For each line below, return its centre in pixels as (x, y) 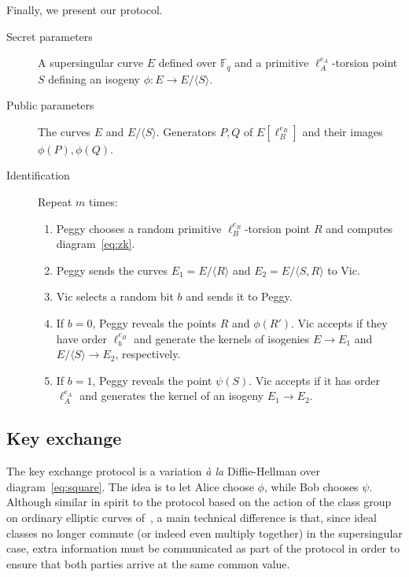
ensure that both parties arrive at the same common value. (148, 563)
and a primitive (272, 63)
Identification (38, 175)
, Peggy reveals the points (154, 322)
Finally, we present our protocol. (85, 9)
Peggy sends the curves (112, 270)
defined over (188, 63)
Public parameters (50, 105)
